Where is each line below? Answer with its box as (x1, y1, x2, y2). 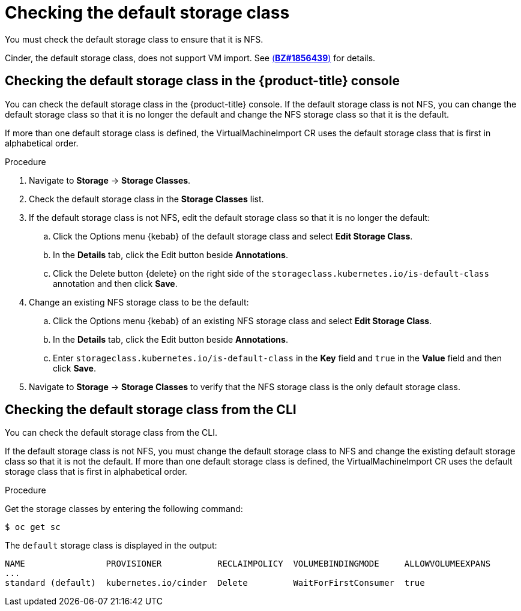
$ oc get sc (5, 522, 61, 532)
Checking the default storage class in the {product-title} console (5, 73, 400, 89)
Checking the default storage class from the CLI (5, 402, 297, 418)
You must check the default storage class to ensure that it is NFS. (5, 34, 264, 44)
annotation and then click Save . (53, 278, 178, 289)
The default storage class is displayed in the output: (5, 540, 217, 551)
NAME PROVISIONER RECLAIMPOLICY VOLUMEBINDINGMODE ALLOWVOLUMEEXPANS (5, 559, 491, 569)
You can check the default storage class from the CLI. (5, 427, 217, 438)
